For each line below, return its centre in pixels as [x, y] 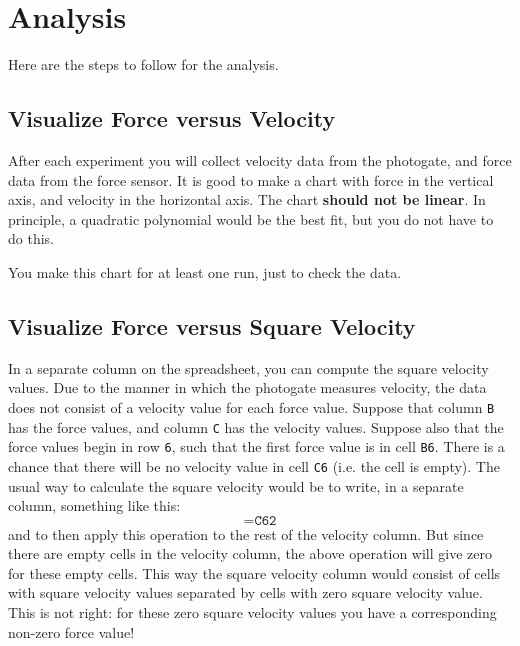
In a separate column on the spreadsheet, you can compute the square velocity [248, 367]
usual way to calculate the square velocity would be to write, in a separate [236, 485]
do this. [31, 238]
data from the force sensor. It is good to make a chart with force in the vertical [251, 179]
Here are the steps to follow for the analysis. [143, 64]
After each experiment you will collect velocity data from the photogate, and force [260, 159]
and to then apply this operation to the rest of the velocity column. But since [246, 533]
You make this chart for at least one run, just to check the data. [205, 271]
